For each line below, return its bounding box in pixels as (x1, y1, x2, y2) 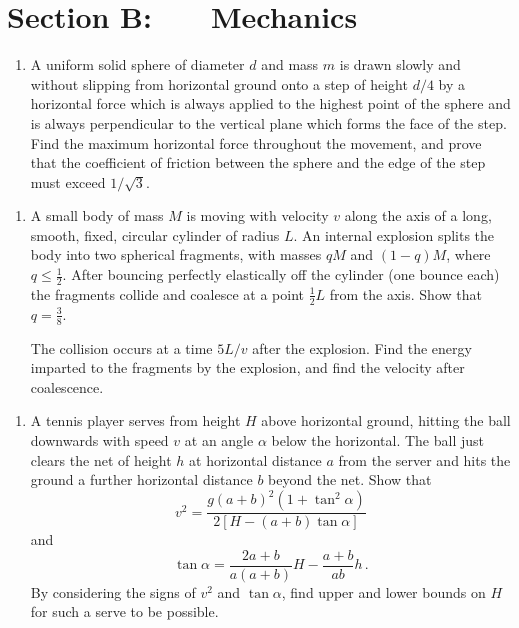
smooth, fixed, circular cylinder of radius (30, 224, 280, 245)
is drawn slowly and (339, 54, 461, 75)
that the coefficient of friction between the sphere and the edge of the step (30, 152, 486, 173)
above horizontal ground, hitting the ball (261, 410, 511, 431)
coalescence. (30, 376, 104, 397)
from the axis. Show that (329, 283, 482, 304)
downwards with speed (30, 429, 169, 450)
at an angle (184, 429, 254, 450)
